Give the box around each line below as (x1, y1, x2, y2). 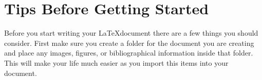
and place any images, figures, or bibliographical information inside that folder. (4, 47, 253, 58)
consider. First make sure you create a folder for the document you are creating (4, 37, 254, 48)
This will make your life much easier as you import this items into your (4, 57, 229, 68)
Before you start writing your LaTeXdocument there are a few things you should (4, 28, 258, 38)
